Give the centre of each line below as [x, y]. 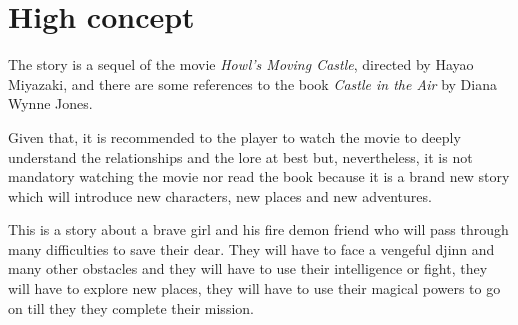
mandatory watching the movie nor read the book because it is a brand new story [259, 176]
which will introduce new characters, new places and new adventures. [220, 195]
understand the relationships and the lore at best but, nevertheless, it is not [240, 156]
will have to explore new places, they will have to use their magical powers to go [254, 288]
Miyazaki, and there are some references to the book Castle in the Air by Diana [252, 83]
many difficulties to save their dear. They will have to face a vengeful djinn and [251, 248]
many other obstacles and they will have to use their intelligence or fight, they [248, 268]
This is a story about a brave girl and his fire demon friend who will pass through [258, 229]
